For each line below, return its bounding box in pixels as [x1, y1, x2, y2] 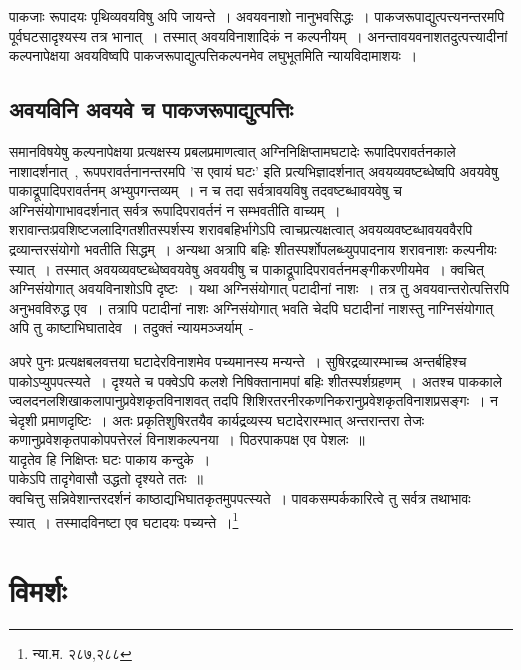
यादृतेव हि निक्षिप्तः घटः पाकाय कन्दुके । [9, 448, 211, 469]
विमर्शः [9, 570, 67, 611]
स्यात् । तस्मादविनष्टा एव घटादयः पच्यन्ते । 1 [9, 508, 239, 532]
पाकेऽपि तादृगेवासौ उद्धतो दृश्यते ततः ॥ [9, 468, 204, 489]
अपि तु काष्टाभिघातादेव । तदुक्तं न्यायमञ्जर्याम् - [9, 317, 254, 338]
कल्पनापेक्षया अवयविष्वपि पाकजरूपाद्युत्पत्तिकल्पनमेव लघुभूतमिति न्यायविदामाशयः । [9, 45, 418, 66]
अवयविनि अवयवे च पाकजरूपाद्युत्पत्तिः [9, 94, 294, 125]
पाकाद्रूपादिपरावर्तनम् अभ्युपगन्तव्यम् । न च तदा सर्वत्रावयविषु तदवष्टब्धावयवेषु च [9, 180, 402, 201]
